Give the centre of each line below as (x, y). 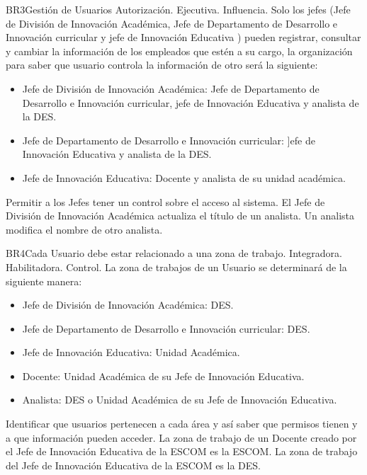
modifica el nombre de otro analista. (84, 229)
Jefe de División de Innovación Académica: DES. (128, 305)
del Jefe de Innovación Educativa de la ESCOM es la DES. (133, 465)
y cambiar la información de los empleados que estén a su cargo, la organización (179, 51)
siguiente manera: (44, 281)
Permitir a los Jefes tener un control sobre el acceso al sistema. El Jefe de (165, 201)
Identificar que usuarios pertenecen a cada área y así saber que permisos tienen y (182, 424)
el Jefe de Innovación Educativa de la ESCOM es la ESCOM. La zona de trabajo (182, 451)
